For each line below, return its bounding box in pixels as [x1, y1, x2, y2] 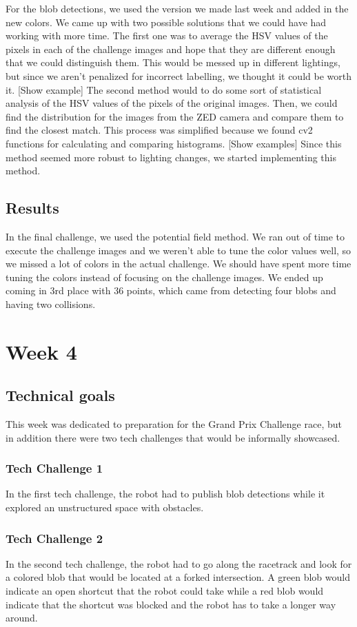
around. [6, 610, 38, 625]
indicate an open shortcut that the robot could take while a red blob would [6, 584, 324, 598]
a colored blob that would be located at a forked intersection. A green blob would [6, 570, 350, 584]
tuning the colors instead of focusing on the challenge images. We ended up [6, 269, 323, 284]
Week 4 [6, 337, 77, 365]
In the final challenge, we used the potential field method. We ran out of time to [6, 229, 345, 243]
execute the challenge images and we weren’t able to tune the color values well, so [6, 243, 351, 257]
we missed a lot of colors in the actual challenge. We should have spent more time [6, 256, 351, 271]
